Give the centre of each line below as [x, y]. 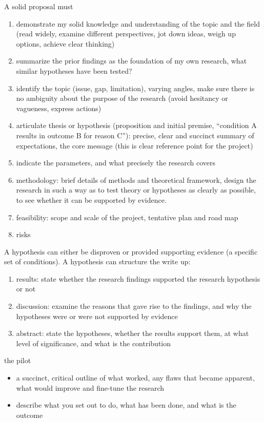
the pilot [18, 360]
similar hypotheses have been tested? [74, 70]
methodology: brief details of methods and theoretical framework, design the [136, 180]
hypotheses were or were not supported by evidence [97, 316]
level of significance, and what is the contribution [94, 343]
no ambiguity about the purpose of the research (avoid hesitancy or [122, 98]
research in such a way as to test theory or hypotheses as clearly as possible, [136, 190]
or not [26, 289]
